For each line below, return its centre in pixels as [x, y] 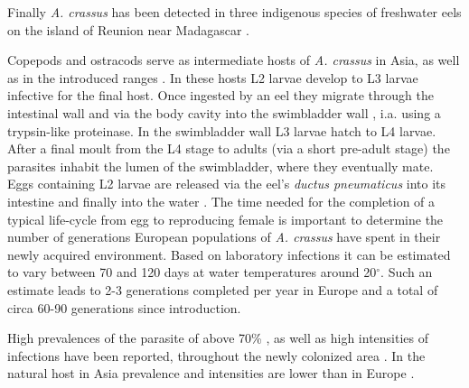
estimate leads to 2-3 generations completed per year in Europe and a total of [223, 289]
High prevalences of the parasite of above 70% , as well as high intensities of [218, 338]
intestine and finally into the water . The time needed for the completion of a [221, 201]
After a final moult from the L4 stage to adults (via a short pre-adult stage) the [229, 148]
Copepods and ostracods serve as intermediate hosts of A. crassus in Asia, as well [234, 60]
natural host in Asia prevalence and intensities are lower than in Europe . [211, 373]
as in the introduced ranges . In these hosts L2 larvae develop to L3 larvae [213, 77]
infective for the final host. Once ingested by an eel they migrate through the [220, 95]
